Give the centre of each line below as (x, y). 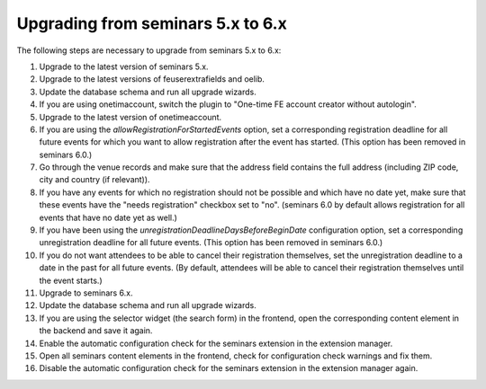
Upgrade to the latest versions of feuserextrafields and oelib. (152, 79)
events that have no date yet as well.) (108, 217)
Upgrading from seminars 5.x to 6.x (152, 23)
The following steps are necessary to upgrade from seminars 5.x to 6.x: (149, 50)
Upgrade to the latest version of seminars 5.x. (124, 66)
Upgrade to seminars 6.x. (86, 293)
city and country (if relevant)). (94, 180)
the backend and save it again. (96, 331)
